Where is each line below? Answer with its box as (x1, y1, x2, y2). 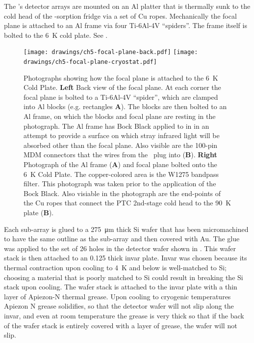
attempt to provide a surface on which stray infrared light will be (24, 130, 220, 141)
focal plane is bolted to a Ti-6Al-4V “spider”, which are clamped (24, 91, 218, 102)
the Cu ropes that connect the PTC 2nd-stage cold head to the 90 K (24, 198, 231, 208)
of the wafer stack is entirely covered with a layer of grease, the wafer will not (4, 320, 237, 330)
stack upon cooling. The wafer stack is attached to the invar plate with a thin (4, 282, 237, 292)
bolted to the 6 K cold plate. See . (4, 29, 108, 40)
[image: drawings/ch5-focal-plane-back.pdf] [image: (24, 49, 198, 56)
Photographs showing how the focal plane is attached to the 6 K (24, 72, 218, 83)
